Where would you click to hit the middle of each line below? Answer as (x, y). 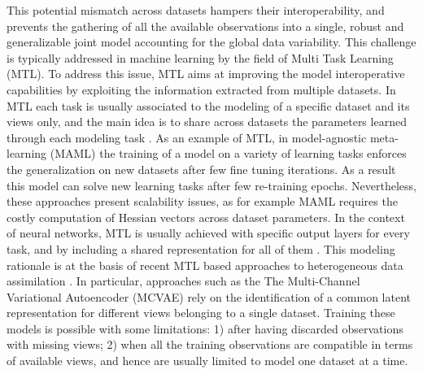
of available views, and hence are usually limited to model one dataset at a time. (207, 361)
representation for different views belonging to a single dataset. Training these (201, 313)
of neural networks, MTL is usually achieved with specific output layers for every (208, 233)
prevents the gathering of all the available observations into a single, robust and (205, 26)
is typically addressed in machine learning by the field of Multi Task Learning (200, 57)
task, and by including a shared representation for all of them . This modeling (201, 248)
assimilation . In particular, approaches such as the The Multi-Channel (183, 281)
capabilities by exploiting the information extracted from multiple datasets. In (201, 89)
